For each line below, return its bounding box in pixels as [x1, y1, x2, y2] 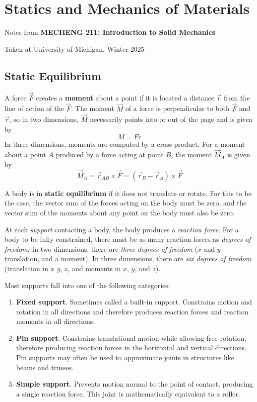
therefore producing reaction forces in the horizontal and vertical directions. [16, 342, 247, 353]
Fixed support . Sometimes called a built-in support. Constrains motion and [16, 297, 252, 307]
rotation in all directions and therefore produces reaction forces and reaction [16, 306, 249, 316]
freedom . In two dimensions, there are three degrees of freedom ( [4, 243, 197, 254]
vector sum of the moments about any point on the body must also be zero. [4, 207, 235, 217]
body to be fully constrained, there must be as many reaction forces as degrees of [4, 234, 251, 244]
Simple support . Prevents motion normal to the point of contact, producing [16, 379, 253, 389]
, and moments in [67, 263, 121, 273]
